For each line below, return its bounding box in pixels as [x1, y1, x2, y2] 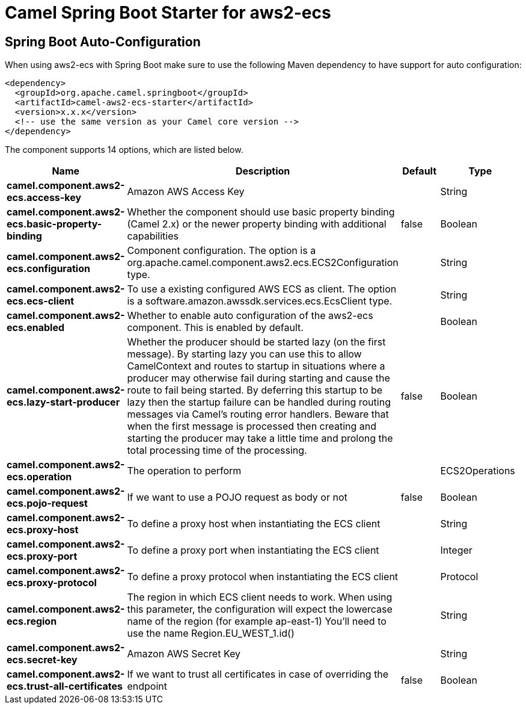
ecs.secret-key [7, 654, 78, 666]
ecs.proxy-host [7, 524, 79, 536]
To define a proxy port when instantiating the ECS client [127, 544, 379, 557]
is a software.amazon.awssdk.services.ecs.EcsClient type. [127, 295, 393, 308]
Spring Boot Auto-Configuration [5, 34, 201, 49]
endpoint [127, 680, 167, 693]
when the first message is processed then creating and [127, 420, 377, 433]
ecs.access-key [7, 191, 82, 204]
